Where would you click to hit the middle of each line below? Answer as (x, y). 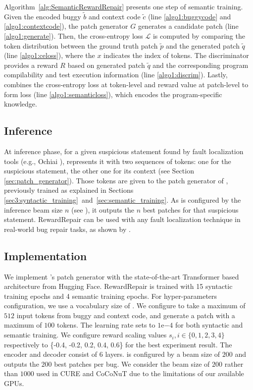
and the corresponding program (201, 65)
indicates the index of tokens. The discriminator (176, 55)
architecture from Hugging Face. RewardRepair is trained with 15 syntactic (118, 286)
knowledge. (21, 104)
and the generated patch (202, 45)
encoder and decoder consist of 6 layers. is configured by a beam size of (112, 354)
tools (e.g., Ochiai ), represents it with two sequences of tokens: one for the (118, 161)
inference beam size (33, 209)
